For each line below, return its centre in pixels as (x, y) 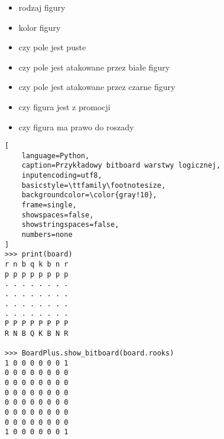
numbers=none (47, 235)
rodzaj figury (42, 7)
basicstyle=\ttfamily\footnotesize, (94, 185)
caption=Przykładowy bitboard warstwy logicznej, (121, 166)
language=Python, (56, 156)
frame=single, (49, 205)
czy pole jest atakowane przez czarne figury (97, 87)
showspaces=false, (58, 215)
